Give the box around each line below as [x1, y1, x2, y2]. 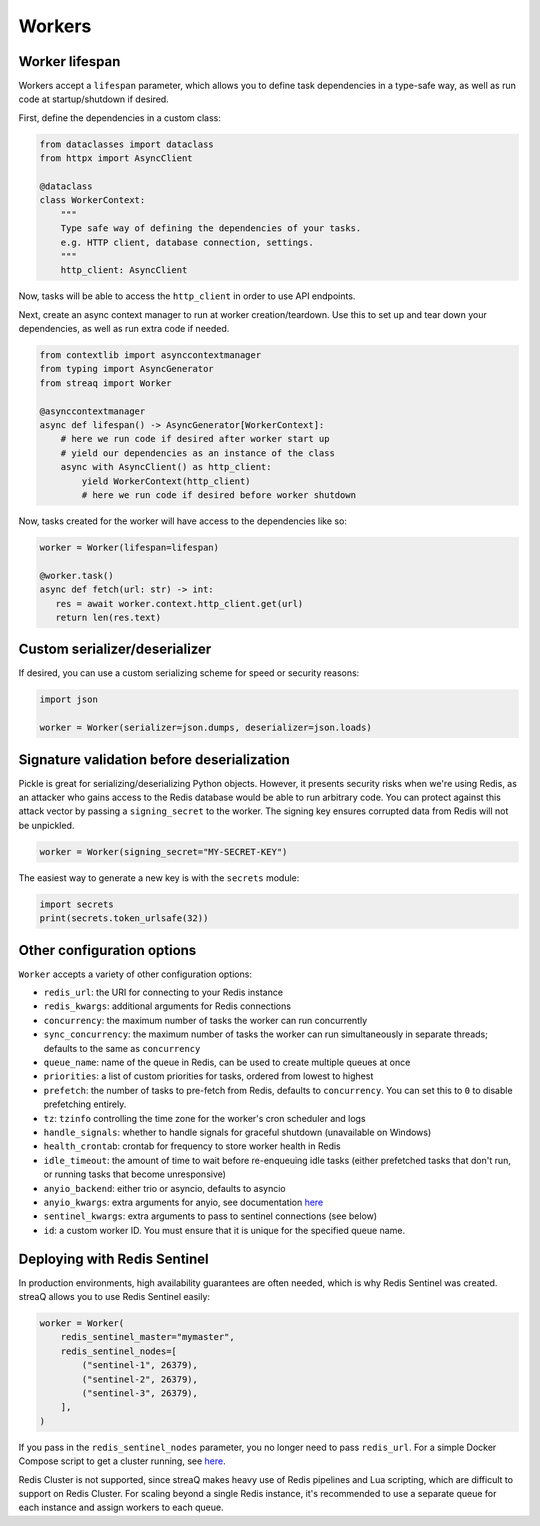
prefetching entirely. [43, 1098, 127, 1110]
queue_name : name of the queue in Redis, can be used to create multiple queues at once [43, 1056, 411, 1069]
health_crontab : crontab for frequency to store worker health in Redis [43, 1140, 341, 1152]
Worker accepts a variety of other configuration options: [18, 968, 252, 980]
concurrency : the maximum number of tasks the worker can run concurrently [43, 1014, 368, 1026]
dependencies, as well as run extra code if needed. [18, 323, 230, 335]
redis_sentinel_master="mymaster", [60, 1331, 235, 1343]
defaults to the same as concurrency [43, 1042, 201, 1054]
